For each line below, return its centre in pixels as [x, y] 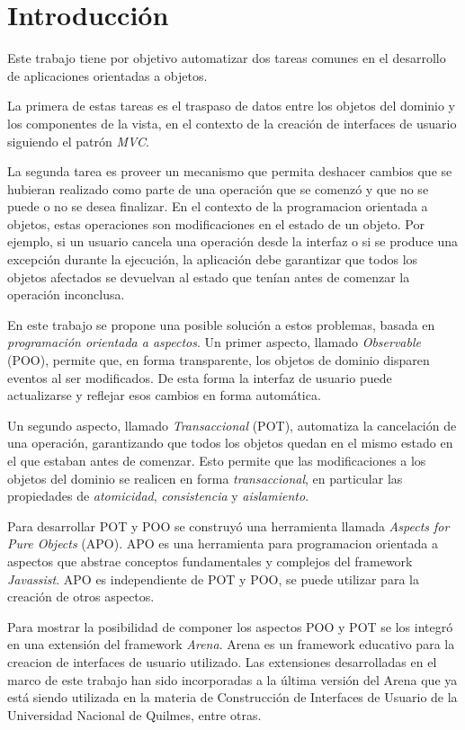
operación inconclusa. [66, 294]
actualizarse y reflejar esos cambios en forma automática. [164, 395]
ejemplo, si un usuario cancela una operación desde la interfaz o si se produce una [233, 241]
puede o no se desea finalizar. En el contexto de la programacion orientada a [218, 206]
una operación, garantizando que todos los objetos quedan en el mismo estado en [230, 443]
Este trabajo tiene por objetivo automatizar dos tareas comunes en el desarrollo [227, 58]
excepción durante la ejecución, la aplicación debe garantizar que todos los [213, 259]
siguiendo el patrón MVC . [78, 141]
